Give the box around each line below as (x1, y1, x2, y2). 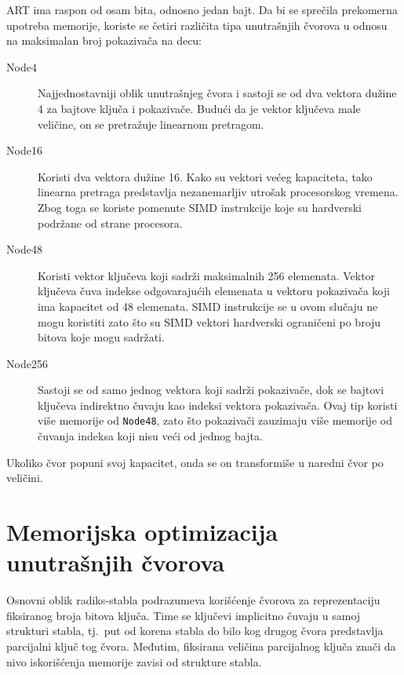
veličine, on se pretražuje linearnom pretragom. (38, 115, 264, 132)
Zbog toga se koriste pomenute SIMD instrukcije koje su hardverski (38, 199, 362, 215)
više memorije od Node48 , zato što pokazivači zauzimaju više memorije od (38, 412, 392, 429)
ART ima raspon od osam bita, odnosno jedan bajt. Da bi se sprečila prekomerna (6, 2, 399, 17)
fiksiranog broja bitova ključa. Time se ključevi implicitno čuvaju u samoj (6, 607, 361, 623)
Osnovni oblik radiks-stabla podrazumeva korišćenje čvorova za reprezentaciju (6, 592, 380, 608)
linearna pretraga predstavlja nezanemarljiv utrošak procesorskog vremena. (38, 184, 399, 200)
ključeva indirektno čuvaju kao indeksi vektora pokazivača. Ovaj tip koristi (38, 396, 398, 413)
